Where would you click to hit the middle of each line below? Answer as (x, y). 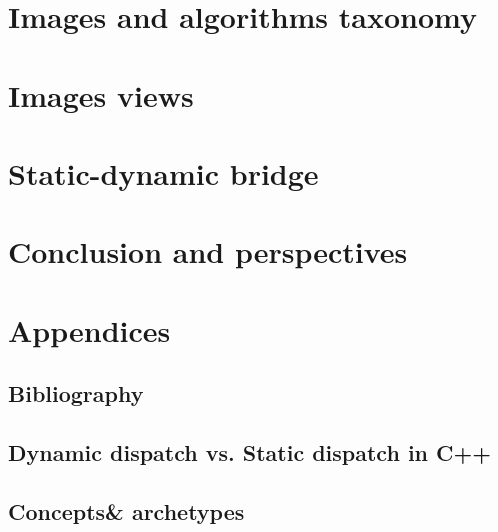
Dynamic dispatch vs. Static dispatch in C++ (250, 452)
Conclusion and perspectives (208, 251)
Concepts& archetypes (126, 510)
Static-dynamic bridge (163, 172)
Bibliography (76, 393)
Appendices (89, 329)
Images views (101, 94)
